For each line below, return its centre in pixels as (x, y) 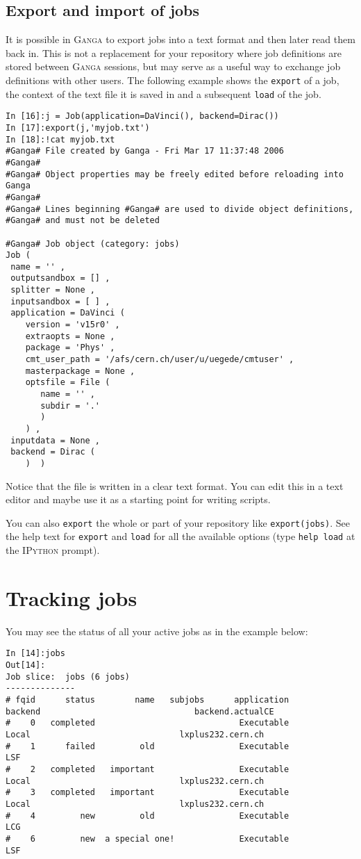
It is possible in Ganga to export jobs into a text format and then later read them (180, 39)
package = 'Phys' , (70, 348)
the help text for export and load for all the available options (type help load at (180, 536)
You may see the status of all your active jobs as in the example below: (157, 631)
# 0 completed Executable (148, 723)
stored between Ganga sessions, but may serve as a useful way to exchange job (173, 66)
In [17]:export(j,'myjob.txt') (78, 128)
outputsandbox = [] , (60, 278)
